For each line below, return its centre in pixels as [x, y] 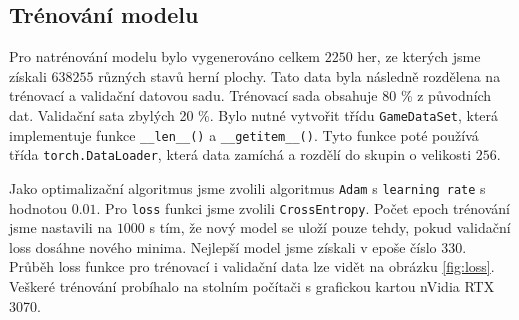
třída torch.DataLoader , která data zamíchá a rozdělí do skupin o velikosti [240, 154]
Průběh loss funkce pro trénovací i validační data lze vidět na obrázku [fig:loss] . [252, 266]
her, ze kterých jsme [419, 56]
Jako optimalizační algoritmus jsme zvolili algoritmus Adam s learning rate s [247, 187]
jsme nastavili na [61, 227]
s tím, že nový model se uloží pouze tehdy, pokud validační [330, 227]
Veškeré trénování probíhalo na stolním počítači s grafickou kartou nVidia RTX [252, 286]
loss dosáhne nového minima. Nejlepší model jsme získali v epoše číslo [223, 246]
